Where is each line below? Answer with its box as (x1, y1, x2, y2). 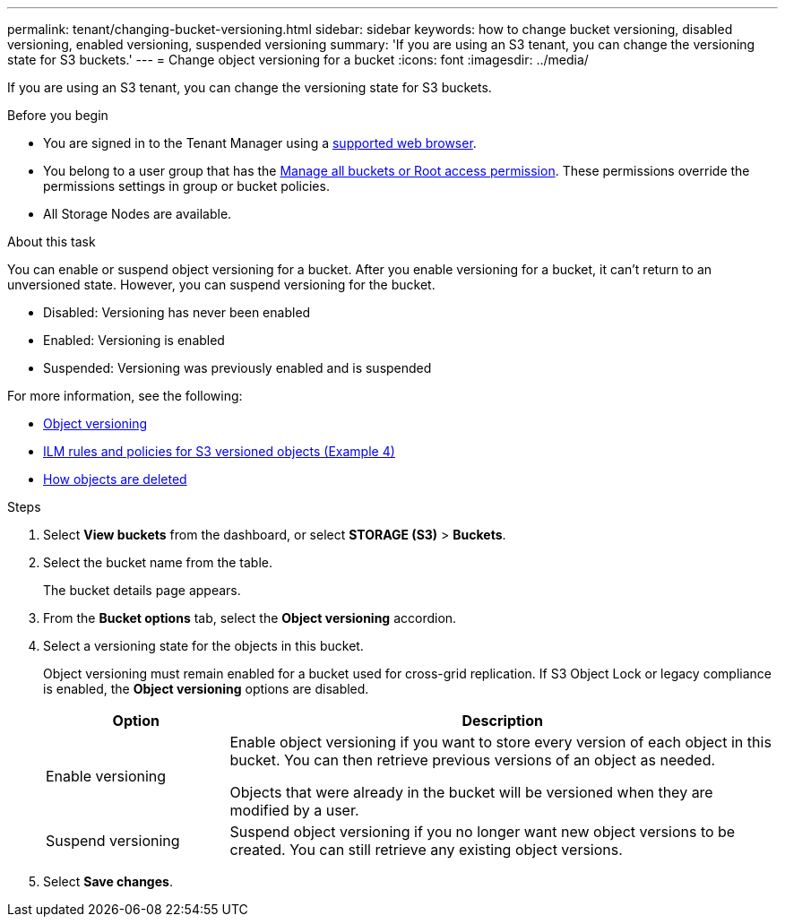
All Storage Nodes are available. (43, 206, 232, 221)
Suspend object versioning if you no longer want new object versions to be (229, 823, 736, 841)
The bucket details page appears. (43, 583, 241, 598)
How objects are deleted (43, 471, 187, 487)
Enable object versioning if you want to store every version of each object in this (229, 733, 772, 751)
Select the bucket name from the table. (43, 555, 273, 570)
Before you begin (7, 108, 108, 123)
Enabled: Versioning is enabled (43, 332, 225, 348)
